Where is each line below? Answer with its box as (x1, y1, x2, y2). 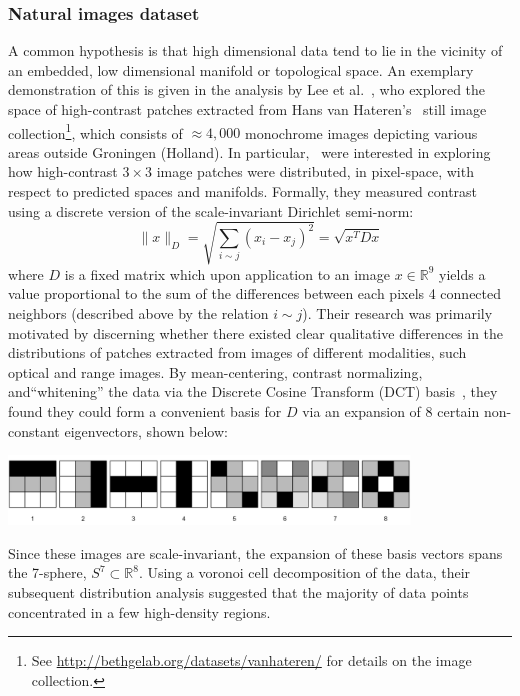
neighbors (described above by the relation (8, 302, 269, 323)
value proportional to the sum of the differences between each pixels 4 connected (8, 283, 502, 304)
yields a (439, 263, 486, 284)
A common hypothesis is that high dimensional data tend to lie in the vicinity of (8, 40, 503, 61)
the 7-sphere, (8, 562, 87, 583)
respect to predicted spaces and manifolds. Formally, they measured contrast (8, 181, 478, 202)
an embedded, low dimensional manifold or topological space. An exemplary (8, 59, 474, 80)
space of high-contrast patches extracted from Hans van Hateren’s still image (8, 99, 487, 119)
